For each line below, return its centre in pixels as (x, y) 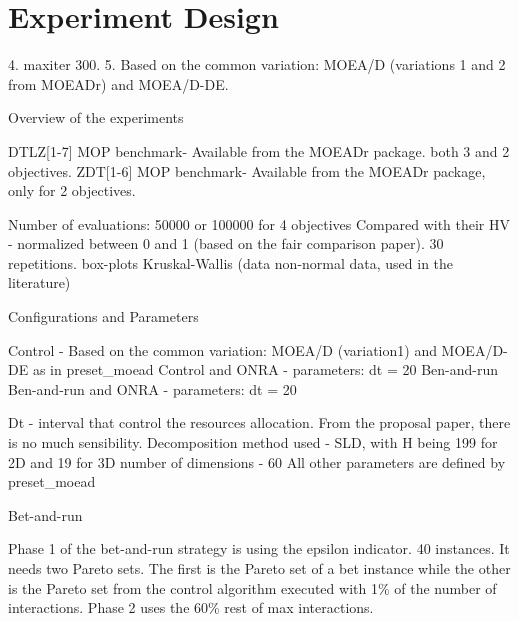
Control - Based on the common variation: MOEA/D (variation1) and (222, 349)
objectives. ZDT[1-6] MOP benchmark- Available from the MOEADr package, (247, 170)
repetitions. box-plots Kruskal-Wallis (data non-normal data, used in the (231, 262)
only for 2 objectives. (72, 190)
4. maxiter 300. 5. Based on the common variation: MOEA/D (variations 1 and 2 (257, 64)
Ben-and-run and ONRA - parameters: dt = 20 (152, 388)
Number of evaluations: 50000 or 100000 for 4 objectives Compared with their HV (259, 223)
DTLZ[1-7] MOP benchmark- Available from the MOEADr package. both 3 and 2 (259, 150)
